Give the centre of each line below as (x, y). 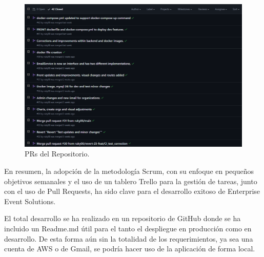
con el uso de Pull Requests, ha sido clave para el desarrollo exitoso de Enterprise (132, 191)
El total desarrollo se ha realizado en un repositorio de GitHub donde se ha (123, 218)
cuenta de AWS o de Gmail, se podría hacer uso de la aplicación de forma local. (130, 249)
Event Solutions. (30, 201)
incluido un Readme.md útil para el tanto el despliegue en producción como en (128, 228)
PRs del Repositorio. (57, 154)
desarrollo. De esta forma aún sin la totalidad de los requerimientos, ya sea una (129, 238)
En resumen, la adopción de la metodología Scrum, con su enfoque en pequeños (129, 171)
